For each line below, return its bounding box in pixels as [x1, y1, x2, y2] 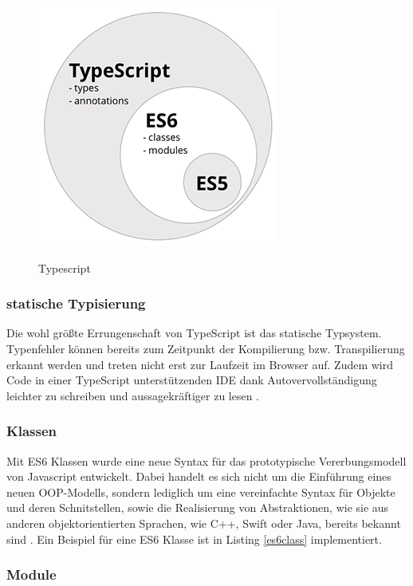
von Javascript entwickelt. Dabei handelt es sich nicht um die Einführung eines [6, 468, 391, 485]
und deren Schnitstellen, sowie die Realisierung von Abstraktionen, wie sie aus [6, 499, 389, 516]
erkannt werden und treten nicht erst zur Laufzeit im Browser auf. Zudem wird [6, 356, 394, 372]
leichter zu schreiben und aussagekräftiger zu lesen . [6, 387, 260, 403]
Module [6, 564, 57, 584]
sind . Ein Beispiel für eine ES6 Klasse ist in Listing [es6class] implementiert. [6, 530, 382, 547]
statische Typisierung [6, 293, 146, 313]
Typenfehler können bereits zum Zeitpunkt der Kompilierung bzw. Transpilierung [6, 340, 405, 356]
